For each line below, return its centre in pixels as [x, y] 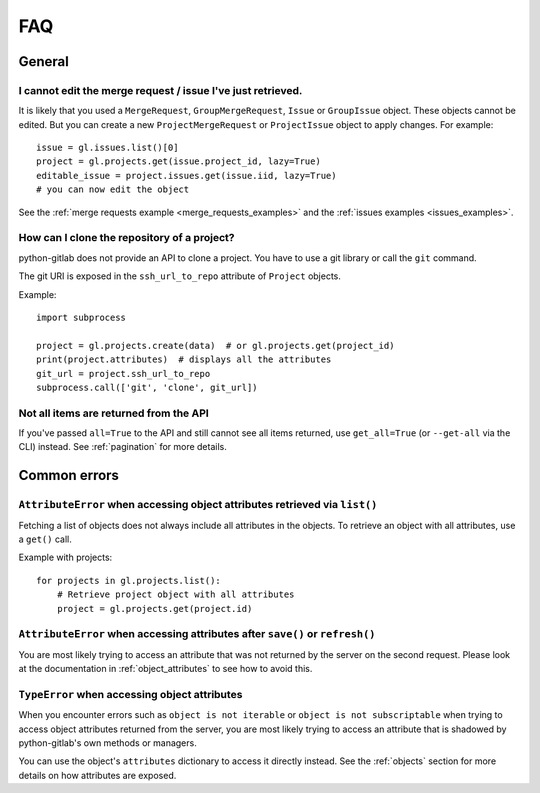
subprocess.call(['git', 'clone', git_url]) [147, 387]
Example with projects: [65, 557]
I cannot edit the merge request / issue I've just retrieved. [160, 90]
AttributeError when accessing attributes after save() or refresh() [197, 634]
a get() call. [45, 539]
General [44, 61]
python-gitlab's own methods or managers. [107, 743]
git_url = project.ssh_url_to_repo [123, 373]
